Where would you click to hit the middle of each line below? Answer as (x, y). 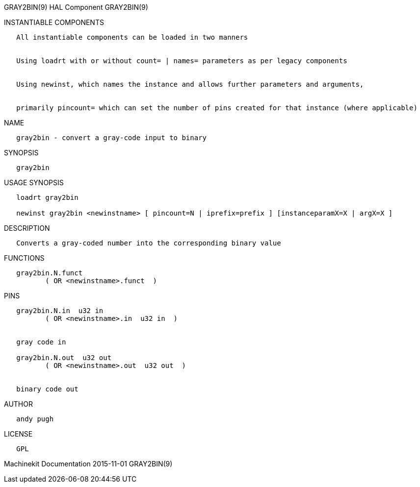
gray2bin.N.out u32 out (64, 358)
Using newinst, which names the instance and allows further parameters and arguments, (190, 84)
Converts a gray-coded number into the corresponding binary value (149, 243)
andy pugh (35, 419)
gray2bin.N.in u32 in (60, 311)
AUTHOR (18, 404)
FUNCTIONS (24, 258)
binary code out (47, 389)
